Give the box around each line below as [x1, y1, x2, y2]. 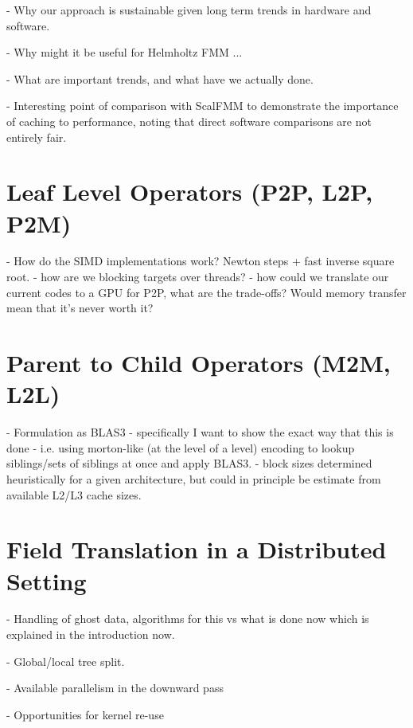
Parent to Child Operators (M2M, [6, 346, 391, 379]
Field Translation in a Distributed [6, 533, 387, 566]
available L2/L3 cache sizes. [6, 486, 142, 503]
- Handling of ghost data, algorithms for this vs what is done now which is [6, 610, 369, 627]
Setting [6, 564, 87, 597]
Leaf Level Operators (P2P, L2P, [6, 175, 373, 208]
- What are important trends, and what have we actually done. [6, 70, 314, 87]
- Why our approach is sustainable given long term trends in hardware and [6, 2, 372, 18]
